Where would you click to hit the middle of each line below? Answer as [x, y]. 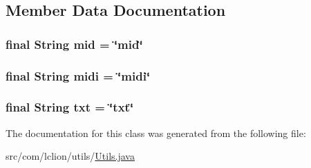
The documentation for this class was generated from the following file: [156, 133]
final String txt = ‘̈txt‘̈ [70, 107]
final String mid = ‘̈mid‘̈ [74, 44]
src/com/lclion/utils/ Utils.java [70, 156]
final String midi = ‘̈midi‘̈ [78, 75]
